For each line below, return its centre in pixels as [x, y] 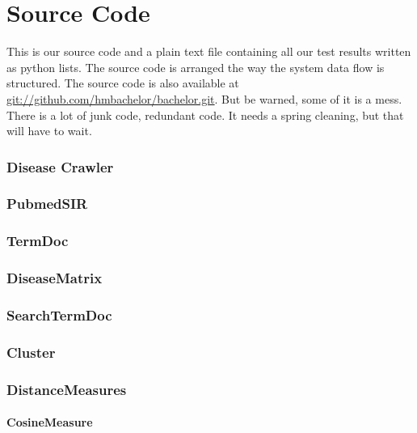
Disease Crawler [60, 166]
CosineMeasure [50, 422]
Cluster [31, 352]
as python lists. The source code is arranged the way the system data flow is [196, 67]
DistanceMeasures [67, 389]
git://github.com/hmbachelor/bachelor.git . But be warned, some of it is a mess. [204, 98]
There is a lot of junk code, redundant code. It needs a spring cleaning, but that [205, 115]
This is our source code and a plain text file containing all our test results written [209, 51]
